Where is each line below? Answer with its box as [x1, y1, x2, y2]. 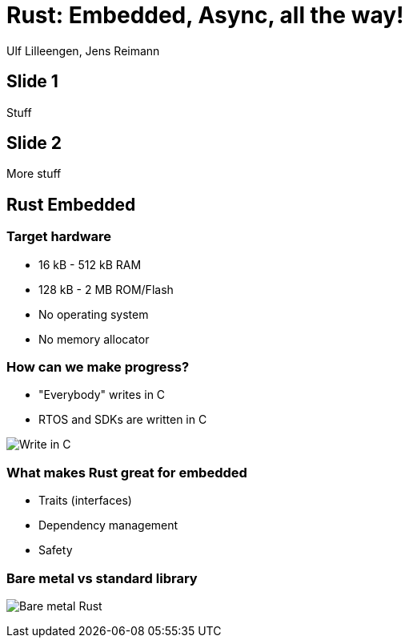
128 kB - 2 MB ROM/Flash [38, 282, 174, 296]
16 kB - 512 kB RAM [38, 257, 142, 272]
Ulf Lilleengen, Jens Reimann [6, 43, 160, 58]
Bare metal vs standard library [6, 570, 198, 586]
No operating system [38, 307, 149, 321]
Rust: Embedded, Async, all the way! [6, 2, 404, 29]
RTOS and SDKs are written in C [38, 413, 207, 427]
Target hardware [6, 228, 112, 245]
